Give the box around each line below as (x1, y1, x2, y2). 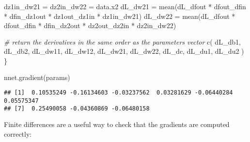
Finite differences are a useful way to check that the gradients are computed (4, 119, 230, 129)
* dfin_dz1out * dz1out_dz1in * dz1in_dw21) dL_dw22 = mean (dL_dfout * (4, 11, 235, 21)
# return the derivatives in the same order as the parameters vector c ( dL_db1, (4, 36, 241, 47)
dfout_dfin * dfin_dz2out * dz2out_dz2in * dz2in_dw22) (4, 20, 176, 31)
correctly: (4, 128, 32, 139)
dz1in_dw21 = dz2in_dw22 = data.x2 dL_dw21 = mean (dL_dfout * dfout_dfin (4, 1, 246, 11)
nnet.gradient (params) (4, 72, 70, 82)
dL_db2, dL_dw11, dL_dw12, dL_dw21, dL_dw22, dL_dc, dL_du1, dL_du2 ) (4, 46, 244, 56)
